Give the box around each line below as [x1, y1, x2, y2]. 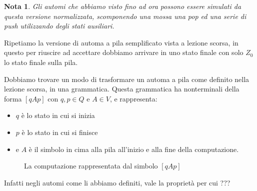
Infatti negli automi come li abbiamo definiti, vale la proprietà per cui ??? [4, 177, 230, 187]
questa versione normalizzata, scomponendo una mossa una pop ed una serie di [4, 10, 246, 21]
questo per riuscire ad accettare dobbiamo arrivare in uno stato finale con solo [4, 47, 243, 57]
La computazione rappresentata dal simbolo [24, 160, 158, 171]
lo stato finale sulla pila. [4, 56, 78, 67]
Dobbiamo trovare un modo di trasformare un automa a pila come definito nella [4, 73, 249, 84]
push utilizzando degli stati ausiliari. [4, 20, 114, 31]
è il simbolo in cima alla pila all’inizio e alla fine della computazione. [28, 143, 239, 154]
